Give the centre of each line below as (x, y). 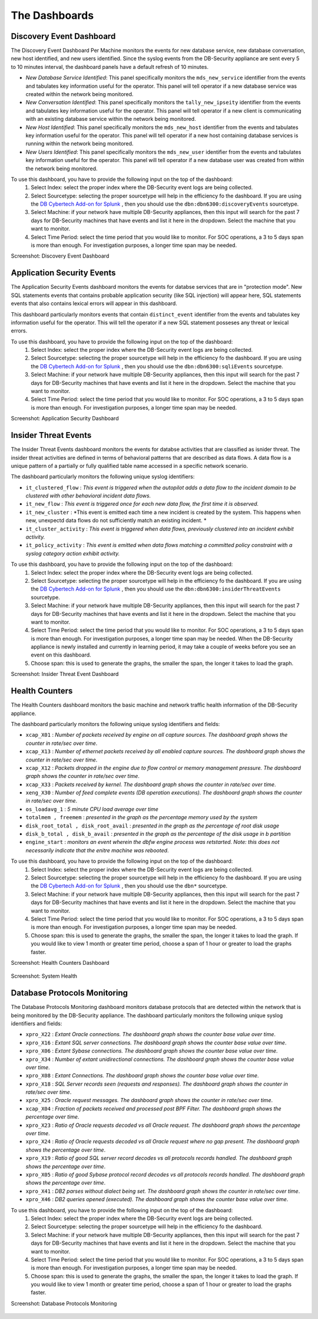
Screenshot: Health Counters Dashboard (60, 962)
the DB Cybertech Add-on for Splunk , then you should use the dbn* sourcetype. (129, 886)
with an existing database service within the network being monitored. (111, 119)
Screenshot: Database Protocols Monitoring (64, 1303)
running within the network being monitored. (79, 144)
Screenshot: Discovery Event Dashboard (60, 256)
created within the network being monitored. (79, 94)
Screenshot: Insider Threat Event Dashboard (65, 674)
